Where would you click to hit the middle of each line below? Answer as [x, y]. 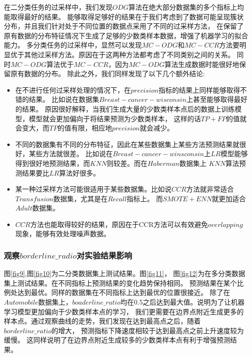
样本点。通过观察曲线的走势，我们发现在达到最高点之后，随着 [102, 321]
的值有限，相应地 [85, 128]
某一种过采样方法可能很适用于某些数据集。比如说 [93, 189]
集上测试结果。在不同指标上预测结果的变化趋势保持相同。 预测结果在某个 [120, 283]
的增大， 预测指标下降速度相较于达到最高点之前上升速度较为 [148, 330]
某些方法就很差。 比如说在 [71, 154]
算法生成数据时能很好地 [202, 64]
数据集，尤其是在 [81, 198]
